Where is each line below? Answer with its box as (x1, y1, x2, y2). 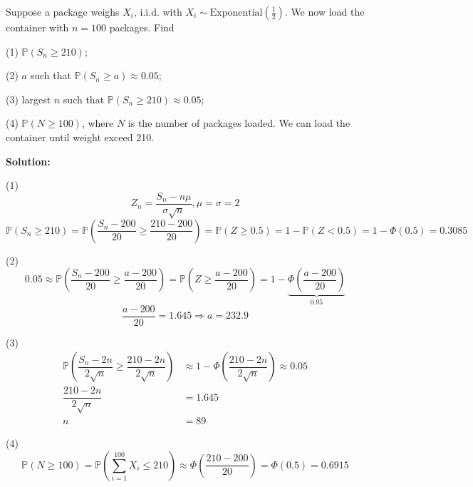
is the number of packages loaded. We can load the (128, 116, 350, 130)
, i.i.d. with (134, 4, 182, 19)
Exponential (209, 8, 263, 18)
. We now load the (284, 4, 365, 19)
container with (6, 20, 69, 34)
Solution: (6, 153, 51, 168)
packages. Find (109, 20, 175, 34)
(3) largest (6, 91, 51, 106)
